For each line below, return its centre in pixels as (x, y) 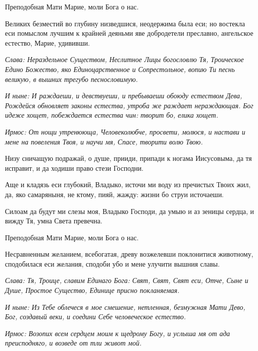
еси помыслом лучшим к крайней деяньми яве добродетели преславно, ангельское (129, 33)
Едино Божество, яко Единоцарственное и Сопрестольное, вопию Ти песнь (120, 69)
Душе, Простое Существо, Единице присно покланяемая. (92, 290)
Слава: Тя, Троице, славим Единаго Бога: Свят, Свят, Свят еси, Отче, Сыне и (127, 280)
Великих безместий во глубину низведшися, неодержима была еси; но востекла (125, 23)
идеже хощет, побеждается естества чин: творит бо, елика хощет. (112, 115)
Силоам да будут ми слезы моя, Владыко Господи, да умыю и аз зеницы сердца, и (129, 211)
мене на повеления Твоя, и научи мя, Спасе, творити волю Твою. (104, 141)
